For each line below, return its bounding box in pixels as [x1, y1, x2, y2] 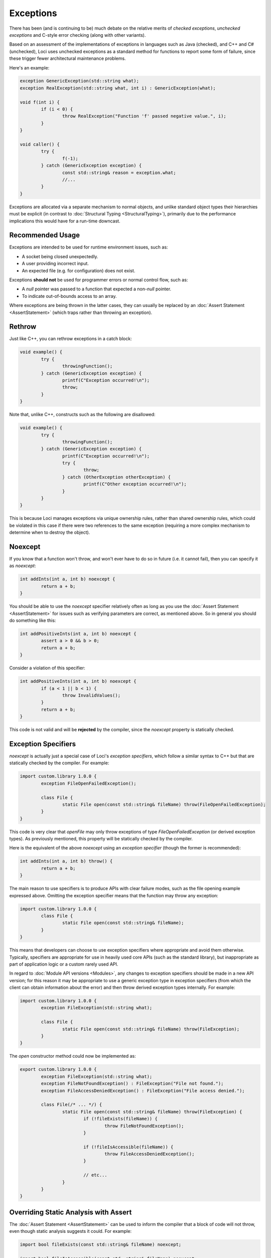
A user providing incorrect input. [22, 261, 89, 267]
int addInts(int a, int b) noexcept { [20, 576, 115, 582]
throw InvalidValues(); [62, 692, 120, 698]
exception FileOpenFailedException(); [41, 780, 137, 786]
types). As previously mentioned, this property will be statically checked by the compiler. [9, 836, 193, 842]
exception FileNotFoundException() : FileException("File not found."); [41, 1081, 224, 1086]
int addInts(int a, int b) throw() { [20, 858, 113, 864]
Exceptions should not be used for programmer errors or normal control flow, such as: [9, 277, 188, 283]
